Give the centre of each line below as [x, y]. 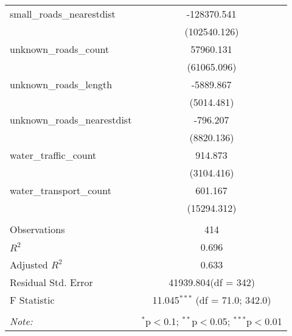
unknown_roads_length [61, 84]
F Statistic [32, 300]
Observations [37, 229]
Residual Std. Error [51, 282]
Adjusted [29, 264]
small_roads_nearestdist [63, 14]
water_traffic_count [53, 155]
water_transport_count [61, 190]
